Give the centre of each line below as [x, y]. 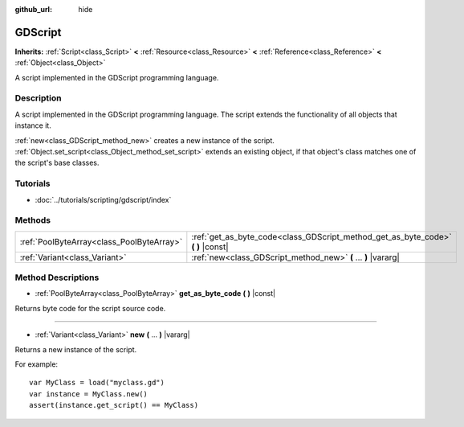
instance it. [33, 125]
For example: [37, 364]
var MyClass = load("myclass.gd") [97, 383]
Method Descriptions [57, 277]
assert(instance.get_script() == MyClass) [114, 405]
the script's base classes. [57, 163]
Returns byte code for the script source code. [90, 308]
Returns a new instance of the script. [76, 349]
